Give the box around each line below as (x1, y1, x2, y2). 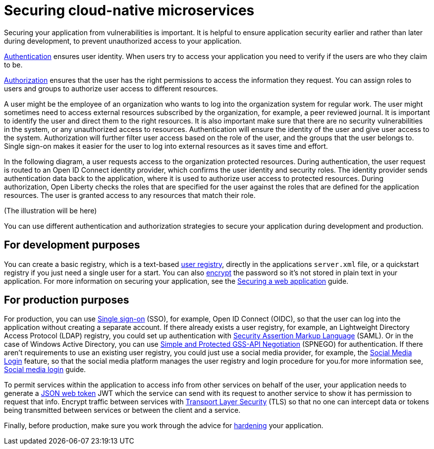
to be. (4, 60, 23, 69)
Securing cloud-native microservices (4, 2, 255, 19)
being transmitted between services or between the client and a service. (4, 406, 241, 415)
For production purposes (4, 294, 129, 307)
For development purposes (4, 239, 140, 252)
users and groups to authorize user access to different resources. (4, 84, 218, 93)
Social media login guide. (4, 365, 86, 374)
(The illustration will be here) (4, 206, 97, 215)
